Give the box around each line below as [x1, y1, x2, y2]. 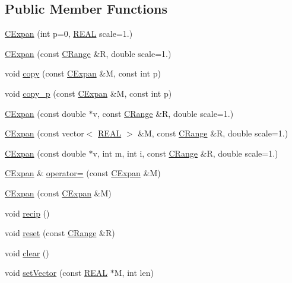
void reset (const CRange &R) [5, 227, 115, 239]
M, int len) [114, 266, 154, 279]
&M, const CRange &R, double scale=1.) [138, 127, 288, 139]
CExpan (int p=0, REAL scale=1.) [5, 27, 133, 40]
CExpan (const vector [5, 127, 84, 139]
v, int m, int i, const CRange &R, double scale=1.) [93, 147, 278, 159]
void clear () [5, 246, 49, 259]
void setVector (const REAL [5, 266, 108, 279]
